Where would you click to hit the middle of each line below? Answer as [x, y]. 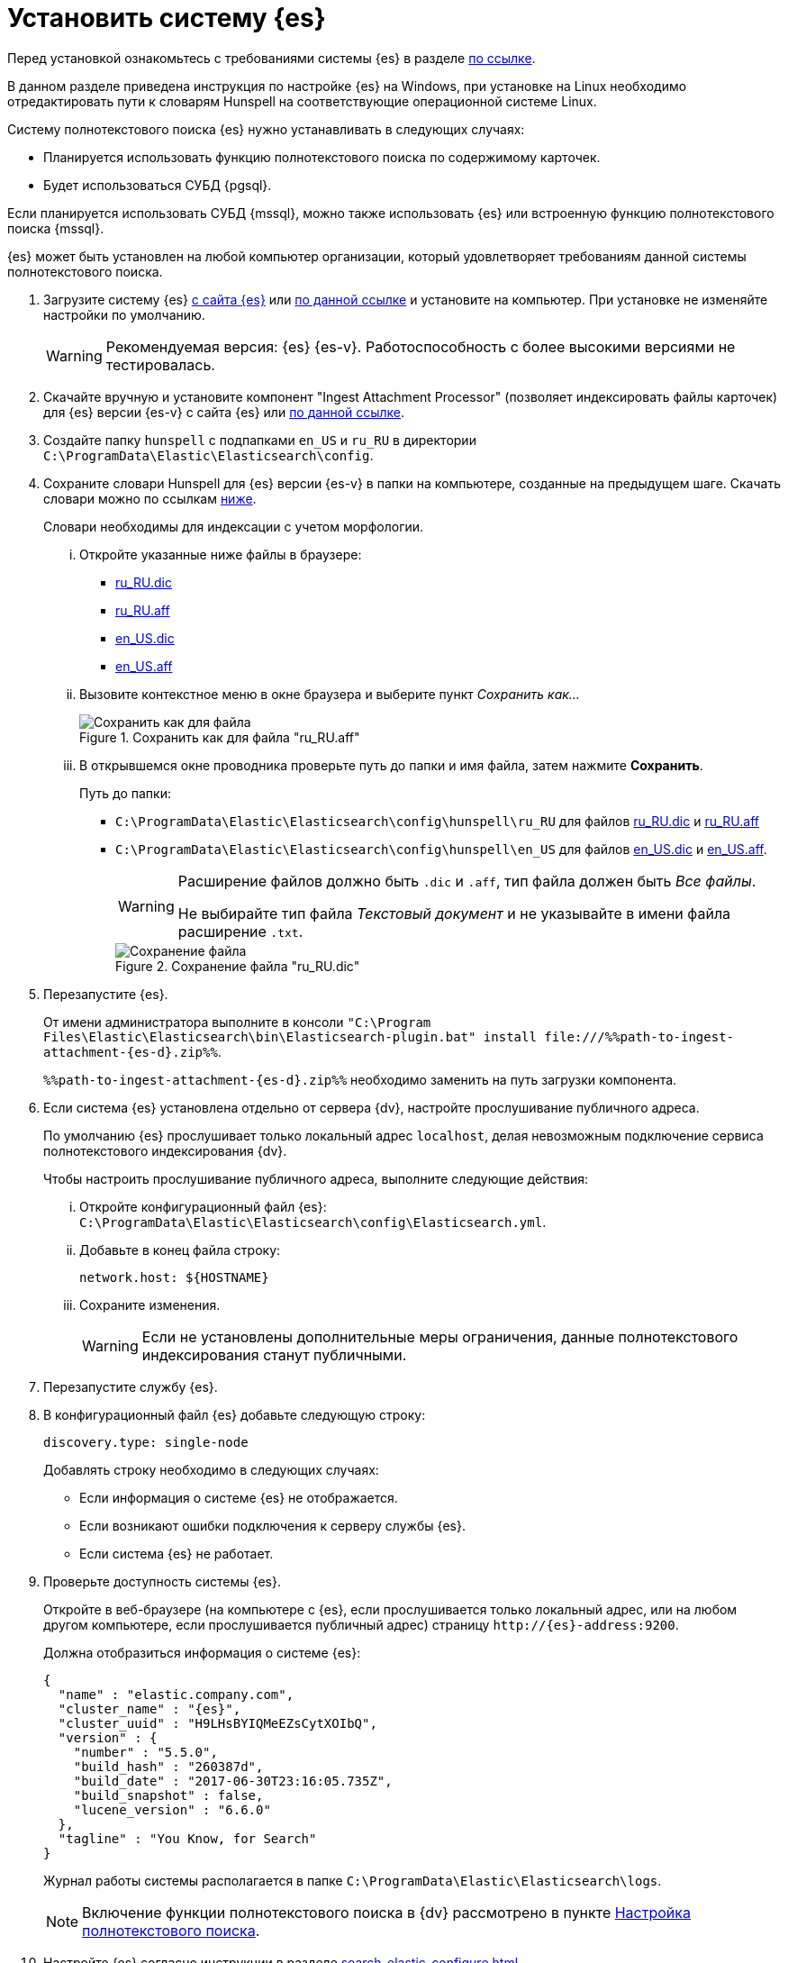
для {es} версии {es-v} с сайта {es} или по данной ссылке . [224, 412]
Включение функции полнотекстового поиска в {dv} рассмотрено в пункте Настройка [386, 1912]
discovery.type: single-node [146, 1442]
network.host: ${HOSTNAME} [174, 1277]
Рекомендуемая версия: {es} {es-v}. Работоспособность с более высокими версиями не [421, 346]
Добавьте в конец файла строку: [180, 1250]
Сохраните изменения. [150, 1304]
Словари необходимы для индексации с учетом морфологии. [234, 526]
